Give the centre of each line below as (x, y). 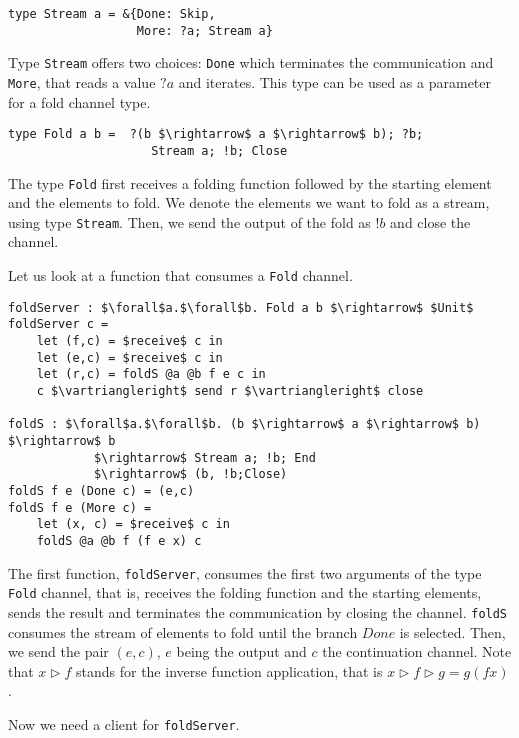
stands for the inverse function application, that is (229, 670)
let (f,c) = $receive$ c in (129, 341)
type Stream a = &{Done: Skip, (112, 14)
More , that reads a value (82, 81)
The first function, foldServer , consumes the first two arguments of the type (245, 572)
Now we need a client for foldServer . (124, 723)
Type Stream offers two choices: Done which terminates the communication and (251, 62)
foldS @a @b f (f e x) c (119, 540)
